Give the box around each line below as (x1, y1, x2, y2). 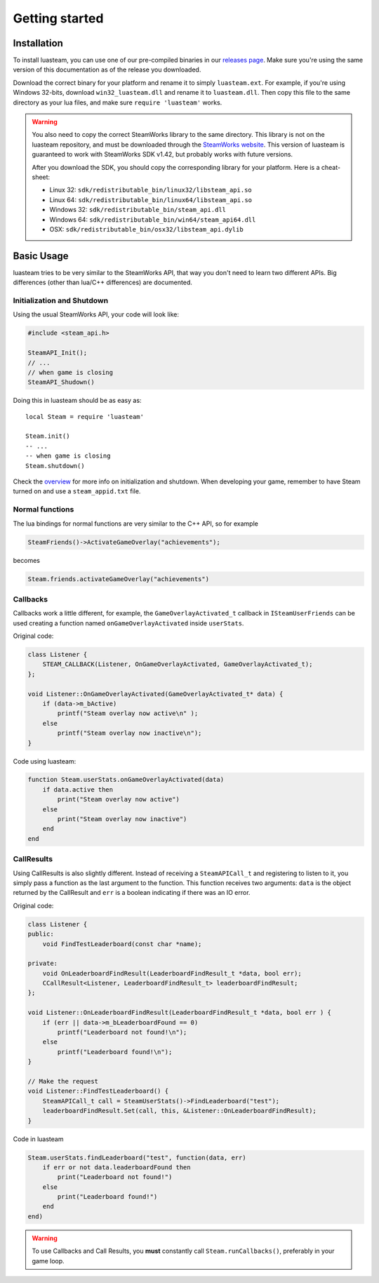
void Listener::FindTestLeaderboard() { (27, 1087, 168, 1095)
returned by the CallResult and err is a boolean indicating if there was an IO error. (13, 889, 251, 897)
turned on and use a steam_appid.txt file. (13, 487, 141, 496)
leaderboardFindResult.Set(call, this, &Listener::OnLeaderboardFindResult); (42, 1107, 317, 1115)
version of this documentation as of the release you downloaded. (13, 65, 201, 74)
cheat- (321, 163, 340, 171)
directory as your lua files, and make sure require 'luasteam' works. (13, 98, 222, 107)
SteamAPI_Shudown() (27, 378, 95, 386)
